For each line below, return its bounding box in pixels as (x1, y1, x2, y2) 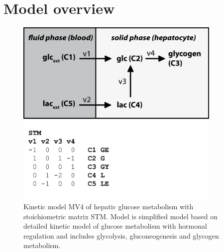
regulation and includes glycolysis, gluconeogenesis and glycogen (23, 230, 219, 241)
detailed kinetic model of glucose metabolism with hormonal (23, 221, 207, 231)
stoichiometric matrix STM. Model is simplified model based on (23, 211, 218, 221)
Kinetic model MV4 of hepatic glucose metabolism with (23, 201, 194, 212)
